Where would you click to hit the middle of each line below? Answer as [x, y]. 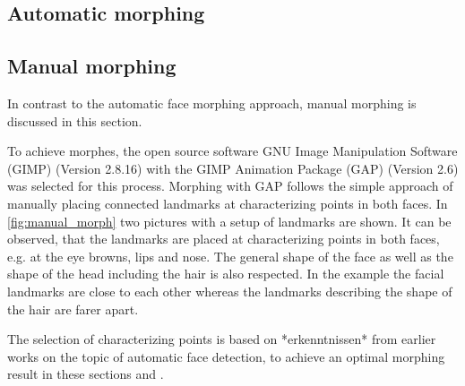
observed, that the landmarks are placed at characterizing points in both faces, [224, 239]
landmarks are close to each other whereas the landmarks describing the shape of [230, 291]
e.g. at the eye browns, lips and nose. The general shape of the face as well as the [230, 256]
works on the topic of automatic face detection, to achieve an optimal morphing [226, 356]
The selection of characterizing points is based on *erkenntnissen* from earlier [222, 339]
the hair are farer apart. [73, 309]
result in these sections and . [86, 374]
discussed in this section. [75, 120]
